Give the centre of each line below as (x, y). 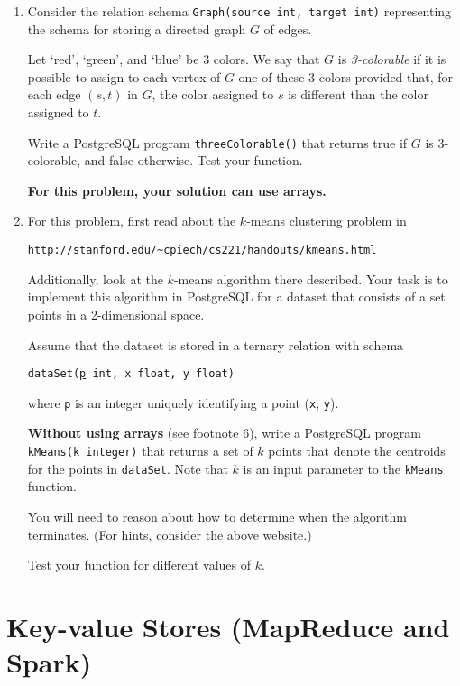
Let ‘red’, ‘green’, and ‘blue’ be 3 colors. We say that (174, 59)
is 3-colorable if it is (392, 59)
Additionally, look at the (95, 278)
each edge (54, 94)
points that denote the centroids (357, 450)
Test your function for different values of (139, 565)
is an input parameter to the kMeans (343, 468)
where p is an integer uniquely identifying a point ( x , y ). (183, 402)
